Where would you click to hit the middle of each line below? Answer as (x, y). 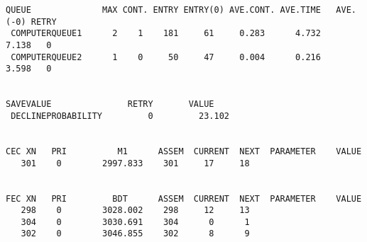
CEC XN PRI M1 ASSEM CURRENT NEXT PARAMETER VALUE (184, 151)
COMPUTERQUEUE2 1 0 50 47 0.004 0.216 (166, 57)
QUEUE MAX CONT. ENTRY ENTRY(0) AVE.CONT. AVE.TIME (163, 10)
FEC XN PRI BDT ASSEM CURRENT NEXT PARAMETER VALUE (184, 198)
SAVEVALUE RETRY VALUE (110, 104)
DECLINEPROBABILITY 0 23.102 (120, 116)
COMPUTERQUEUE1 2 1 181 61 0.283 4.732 (166, 34)
